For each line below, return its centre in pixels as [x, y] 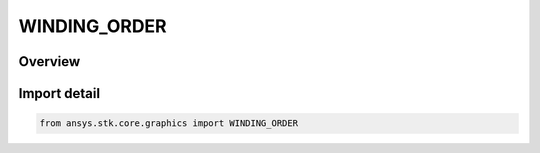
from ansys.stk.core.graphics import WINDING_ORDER [169, 123]
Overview [49, 61]
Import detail [59, 93]
